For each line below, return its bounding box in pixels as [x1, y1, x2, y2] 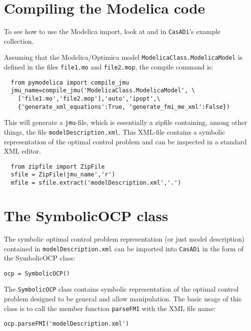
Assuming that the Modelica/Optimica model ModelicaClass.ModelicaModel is [4, 52, 243, 62]
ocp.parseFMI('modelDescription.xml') [4, 320, 129, 328]
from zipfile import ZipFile [11, 163, 105, 170]
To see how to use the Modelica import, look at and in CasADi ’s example [4, 26, 221, 36]
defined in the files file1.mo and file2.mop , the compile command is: [4, 62, 214, 72]
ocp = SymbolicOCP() [4, 270, 70, 277]
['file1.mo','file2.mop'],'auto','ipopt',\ [17, 95, 161, 102]
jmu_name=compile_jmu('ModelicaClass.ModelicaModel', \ [11, 87, 195, 94]
